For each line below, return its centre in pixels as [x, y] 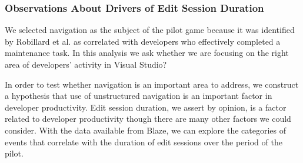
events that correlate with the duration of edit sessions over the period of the [144, 142]
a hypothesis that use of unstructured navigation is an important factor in [139, 96]
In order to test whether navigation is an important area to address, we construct [152, 84]
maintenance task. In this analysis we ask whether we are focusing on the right [147, 53]
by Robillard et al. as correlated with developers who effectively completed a [143, 41]
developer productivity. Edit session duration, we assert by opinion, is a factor [146, 107]
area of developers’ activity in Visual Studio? [86, 64]
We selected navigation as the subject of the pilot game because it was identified [150, 30]
